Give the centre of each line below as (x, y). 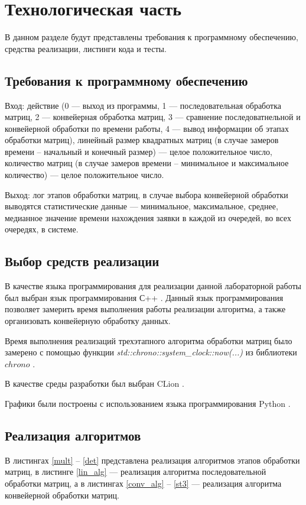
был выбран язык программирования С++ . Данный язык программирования (144, 297)
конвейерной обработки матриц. (62, 495)
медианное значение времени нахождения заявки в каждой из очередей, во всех (148, 217)
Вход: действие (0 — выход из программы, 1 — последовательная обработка (143, 105)
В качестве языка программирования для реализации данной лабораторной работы (153, 286)
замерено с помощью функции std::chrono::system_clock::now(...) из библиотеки (151, 352)
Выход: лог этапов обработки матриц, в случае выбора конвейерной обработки (147, 194)
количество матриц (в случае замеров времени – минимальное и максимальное (147, 163)
